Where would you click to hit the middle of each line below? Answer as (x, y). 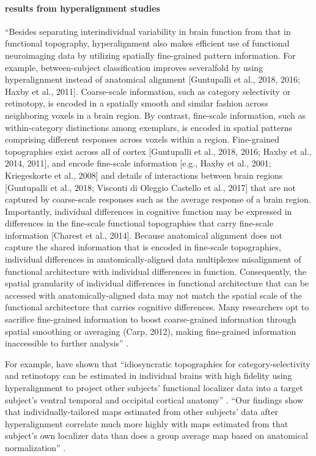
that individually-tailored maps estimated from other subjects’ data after (141, 412)
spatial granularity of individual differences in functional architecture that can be (157, 283)
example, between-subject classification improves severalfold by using (134, 67)
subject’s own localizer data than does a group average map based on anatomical (156, 435)
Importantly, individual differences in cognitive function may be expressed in (149, 211)
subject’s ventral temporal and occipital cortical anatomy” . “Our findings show (154, 399)
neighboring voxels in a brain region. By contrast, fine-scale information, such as (155, 115)
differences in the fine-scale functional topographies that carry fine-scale (139, 223)
